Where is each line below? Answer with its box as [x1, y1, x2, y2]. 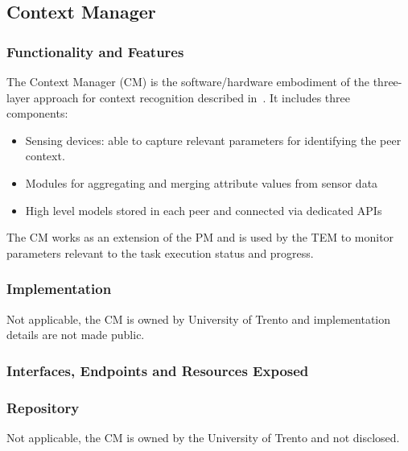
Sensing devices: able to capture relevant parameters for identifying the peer [25, 131, 402, 148]
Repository [6, 397, 80, 417]
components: [6, 105, 68, 122]
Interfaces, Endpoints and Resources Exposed [6, 360, 309, 380]
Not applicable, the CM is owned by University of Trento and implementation [6, 310, 391, 327]
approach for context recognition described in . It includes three [33, 89, 351, 106]
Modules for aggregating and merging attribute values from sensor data [25, 174, 378, 191]
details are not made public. [6, 326, 145, 343]
